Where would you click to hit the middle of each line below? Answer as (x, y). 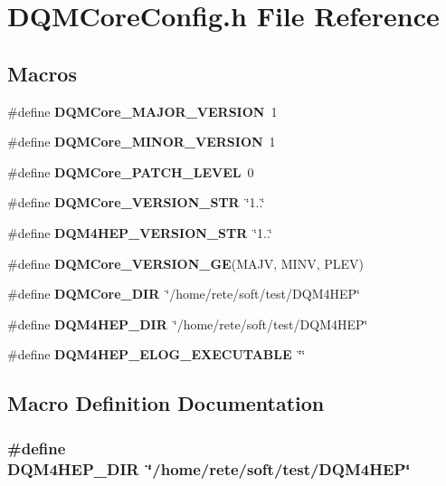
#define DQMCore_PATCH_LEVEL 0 (131, 172)
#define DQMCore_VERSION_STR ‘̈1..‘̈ (136, 202)
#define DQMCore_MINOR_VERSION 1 (142, 142)
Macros (42, 73)
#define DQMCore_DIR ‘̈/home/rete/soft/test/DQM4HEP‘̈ (184, 294)
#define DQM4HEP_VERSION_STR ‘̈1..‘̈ (140, 232)
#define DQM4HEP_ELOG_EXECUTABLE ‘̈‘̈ (157, 354)
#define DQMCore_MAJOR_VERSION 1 (142, 111)
